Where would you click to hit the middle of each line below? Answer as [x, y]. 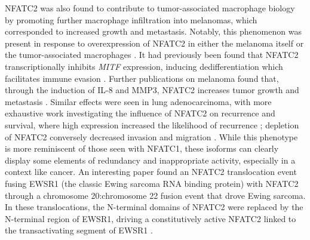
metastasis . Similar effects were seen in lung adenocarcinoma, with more [138, 101]
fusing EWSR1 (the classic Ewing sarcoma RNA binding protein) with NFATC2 [152, 183]
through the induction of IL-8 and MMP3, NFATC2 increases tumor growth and [152, 90]
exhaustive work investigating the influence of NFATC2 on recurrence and [140, 113]
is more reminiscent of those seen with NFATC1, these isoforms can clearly [142, 148]
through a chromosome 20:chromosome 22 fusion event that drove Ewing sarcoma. [155, 195]
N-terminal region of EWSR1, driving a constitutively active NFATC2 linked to [151, 218]
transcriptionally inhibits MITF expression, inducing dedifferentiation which [144, 66]
